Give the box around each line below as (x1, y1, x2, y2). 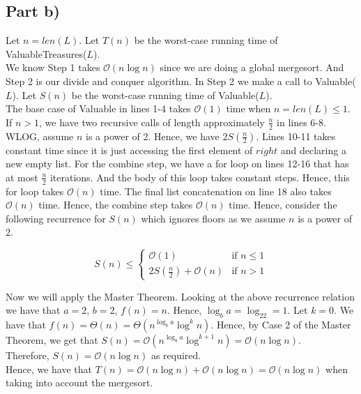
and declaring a (280, 142, 346, 157)
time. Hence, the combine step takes (38, 197, 193, 212)
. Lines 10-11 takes (256, 128, 336, 143)
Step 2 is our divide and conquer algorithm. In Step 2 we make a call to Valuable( (6, 73, 356, 88)
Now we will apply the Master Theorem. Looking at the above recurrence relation (6, 289, 355, 303)
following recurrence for (6, 211, 106, 225)
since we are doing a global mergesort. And (160, 60, 344, 75)
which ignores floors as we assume (141, 211, 286, 225)
